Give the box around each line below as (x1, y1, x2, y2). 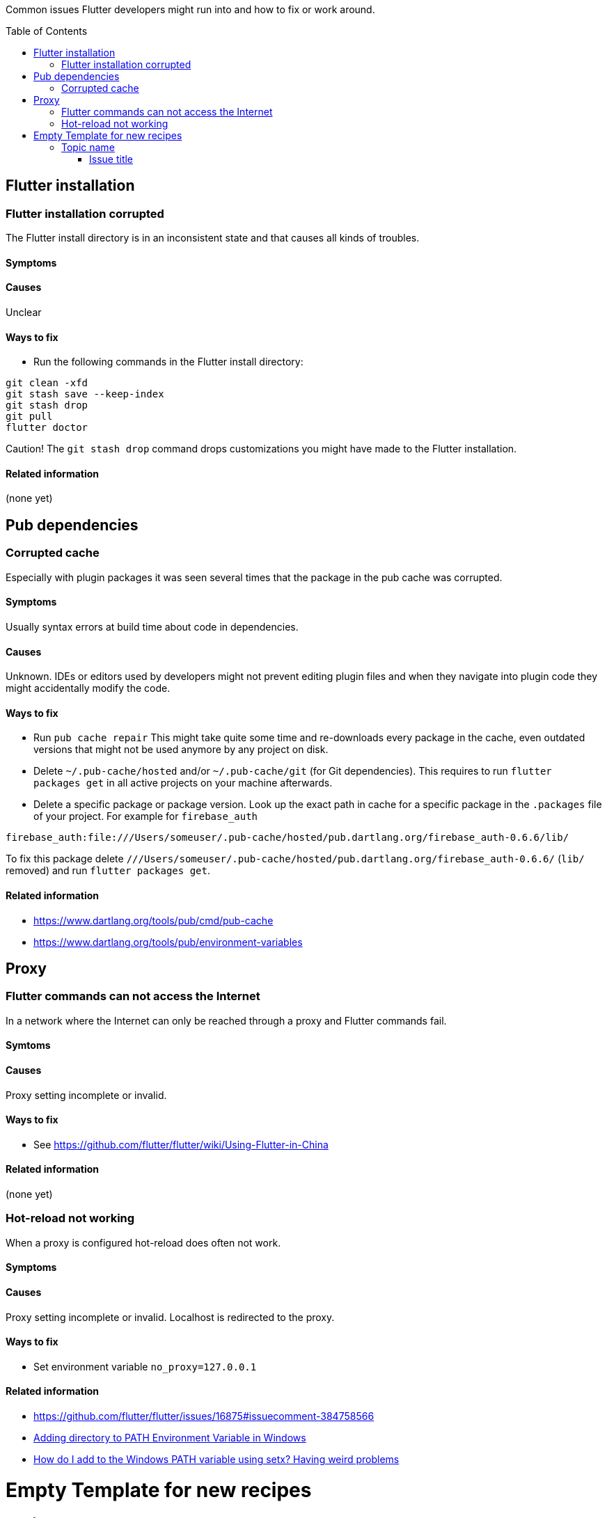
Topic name (61, 141, 115, 153)
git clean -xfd (6, 377, 88, 389)
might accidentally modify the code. (6, 682, 171, 695)
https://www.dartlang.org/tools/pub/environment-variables (33, 935, 303, 948)
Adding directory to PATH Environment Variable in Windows (33, 1432, 306, 1444)
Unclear (6, 306, 42, 319)
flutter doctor (6, 422, 88, 434)
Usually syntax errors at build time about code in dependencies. (6, 620, 299, 633)
